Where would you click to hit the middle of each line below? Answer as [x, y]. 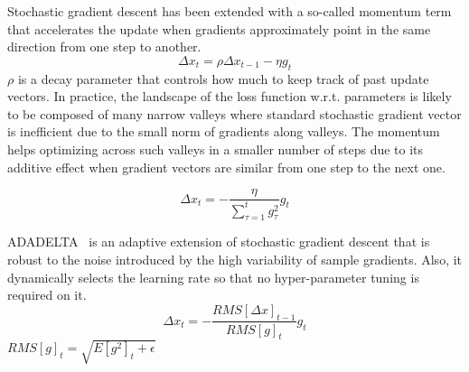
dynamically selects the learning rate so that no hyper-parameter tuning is [213, 277]
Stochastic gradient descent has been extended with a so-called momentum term [230, 11]
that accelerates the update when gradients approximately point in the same [219, 28]
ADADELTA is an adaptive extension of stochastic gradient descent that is [219, 242]
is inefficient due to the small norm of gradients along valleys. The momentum [224, 131]
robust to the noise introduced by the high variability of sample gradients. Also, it [235, 259]
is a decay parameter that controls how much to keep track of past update [223, 78]
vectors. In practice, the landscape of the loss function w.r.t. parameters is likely [230, 96]
